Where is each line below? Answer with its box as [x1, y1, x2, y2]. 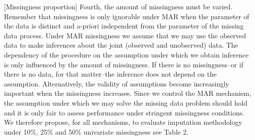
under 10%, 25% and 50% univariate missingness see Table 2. [4, 126, 189, 137]
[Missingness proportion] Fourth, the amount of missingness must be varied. [4, 1, 233, 11]
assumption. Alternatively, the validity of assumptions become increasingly [4, 78, 229, 88]
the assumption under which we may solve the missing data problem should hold [4, 97, 248, 108]
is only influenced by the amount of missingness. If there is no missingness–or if [4, 59, 244, 69]
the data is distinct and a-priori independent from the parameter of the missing [4, 21, 244, 31]
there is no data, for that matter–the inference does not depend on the [4, 69, 217, 79]
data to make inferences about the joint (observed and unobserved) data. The [4, 40, 238, 50]
